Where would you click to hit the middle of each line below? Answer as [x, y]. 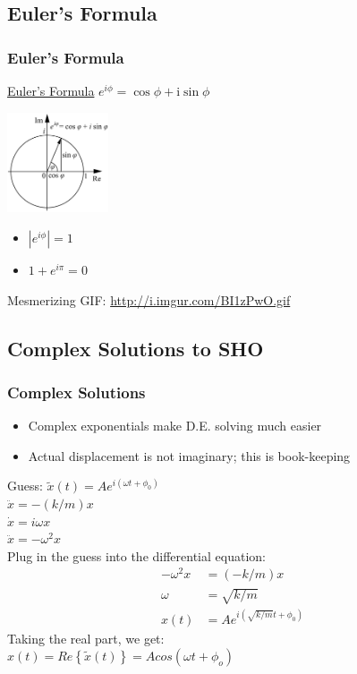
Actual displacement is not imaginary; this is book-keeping [189, 455]
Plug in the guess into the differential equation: [136, 555]
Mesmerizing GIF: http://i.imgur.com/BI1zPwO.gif [149, 299]
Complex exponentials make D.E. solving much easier [175, 426]
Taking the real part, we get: [86, 638]
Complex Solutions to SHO [136, 348]
